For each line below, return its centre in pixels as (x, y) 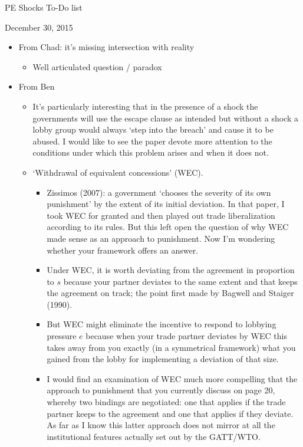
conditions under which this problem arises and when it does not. (151, 152)
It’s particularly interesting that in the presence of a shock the (145, 106)
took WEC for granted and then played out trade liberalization (161, 215)
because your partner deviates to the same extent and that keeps (180, 281)
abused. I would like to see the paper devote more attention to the (152, 141)
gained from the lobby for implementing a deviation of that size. (163, 359)
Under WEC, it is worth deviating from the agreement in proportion (171, 270)
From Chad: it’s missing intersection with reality (106, 47)
